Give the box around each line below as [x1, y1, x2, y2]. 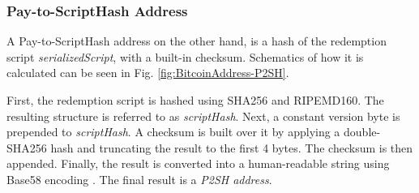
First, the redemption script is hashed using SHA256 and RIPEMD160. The [6, 92, 384, 108]
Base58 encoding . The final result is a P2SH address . [6, 170, 272, 187]
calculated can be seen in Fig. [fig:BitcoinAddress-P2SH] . [6, 64, 289, 81]
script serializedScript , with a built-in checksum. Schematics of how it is [6, 48, 364, 65]
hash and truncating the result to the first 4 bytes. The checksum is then [50, 139, 413, 156]
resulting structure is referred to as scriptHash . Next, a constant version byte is [6, 107, 400, 124]
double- [344, 123, 381, 140]
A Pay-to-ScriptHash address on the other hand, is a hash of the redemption [6, 32, 387, 49]
